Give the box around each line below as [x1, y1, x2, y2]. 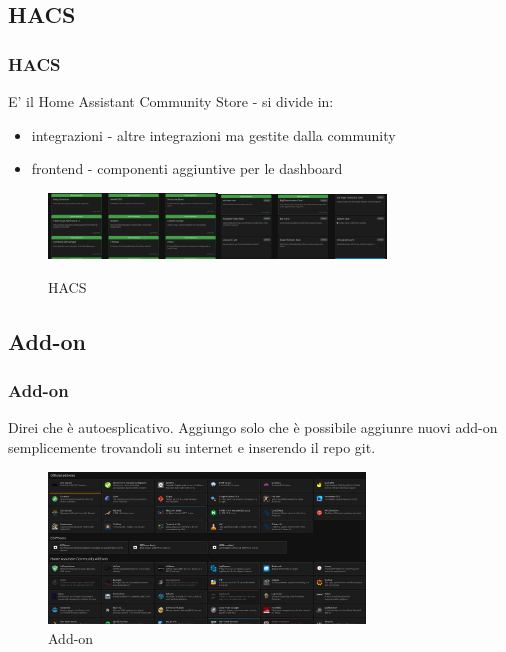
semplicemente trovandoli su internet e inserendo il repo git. [8, 436, 376, 457]
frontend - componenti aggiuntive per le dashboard [31, 158, 343, 179]
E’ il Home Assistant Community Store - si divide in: [8, 91, 334, 111]
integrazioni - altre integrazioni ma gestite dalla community [31, 124, 396, 145]
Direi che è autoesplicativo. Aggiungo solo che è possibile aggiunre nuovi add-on [8, 417, 498, 438]
